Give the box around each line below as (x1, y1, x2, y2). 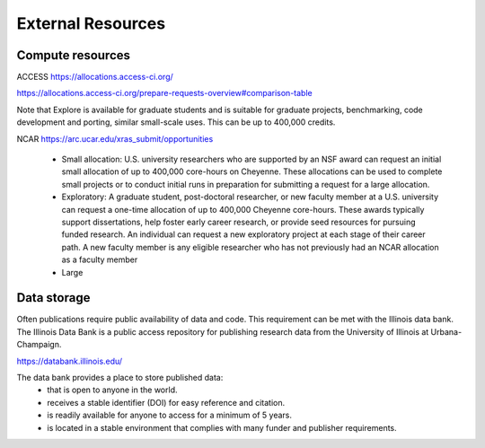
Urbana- (430, 326, 463, 337)
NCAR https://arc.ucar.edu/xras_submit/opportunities (16, 133, 214, 144)
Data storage (16, 290, 91, 305)
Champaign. (16, 339, 62, 350)
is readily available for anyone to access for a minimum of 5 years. (47, 409, 292, 421)
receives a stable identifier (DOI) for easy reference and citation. (47, 397, 286, 408)
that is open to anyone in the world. (47, 384, 178, 395)
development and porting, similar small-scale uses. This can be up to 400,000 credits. (16, 117, 336, 127)
